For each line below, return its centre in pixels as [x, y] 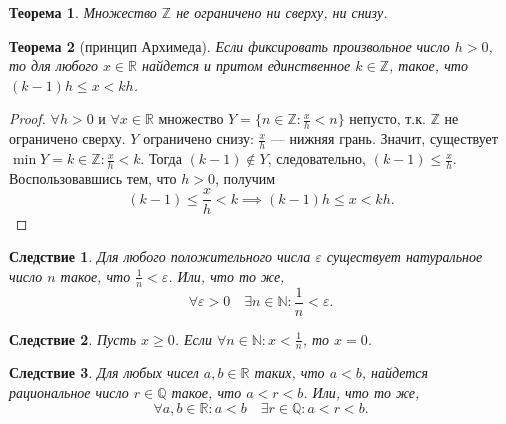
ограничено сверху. [67, 138]
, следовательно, [316, 158]
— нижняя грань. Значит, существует [384, 138]
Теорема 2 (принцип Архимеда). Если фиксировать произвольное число [229, 45]
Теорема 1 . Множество [83, 12]
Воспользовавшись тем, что [93, 177]
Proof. [27, 118]
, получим [245, 177]
